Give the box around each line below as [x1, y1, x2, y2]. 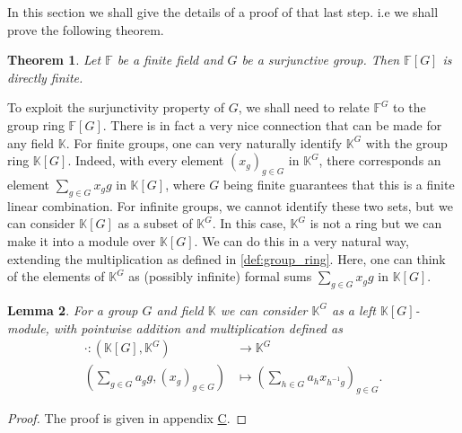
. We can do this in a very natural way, [194, 231, 409, 250]
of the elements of [7, 267, 105, 286]
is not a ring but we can [309, 214, 442, 233]
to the [393, 98, 426, 117]
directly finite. [7, 67, 83, 86]
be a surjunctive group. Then [241, 50, 400, 69]
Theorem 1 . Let [7, 50, 101, 69]
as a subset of [118, 214, 193, 233]
